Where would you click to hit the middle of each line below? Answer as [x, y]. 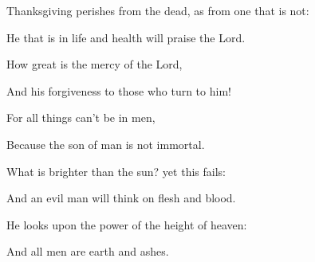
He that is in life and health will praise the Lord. [126, 37]
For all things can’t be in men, [81, 117]
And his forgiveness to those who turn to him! [119, 90]
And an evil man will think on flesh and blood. [121, 198]
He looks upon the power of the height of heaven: [127, 224]
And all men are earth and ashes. [88, 251]
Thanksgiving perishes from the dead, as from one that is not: [158, 10]
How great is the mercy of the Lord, [94, 64]
